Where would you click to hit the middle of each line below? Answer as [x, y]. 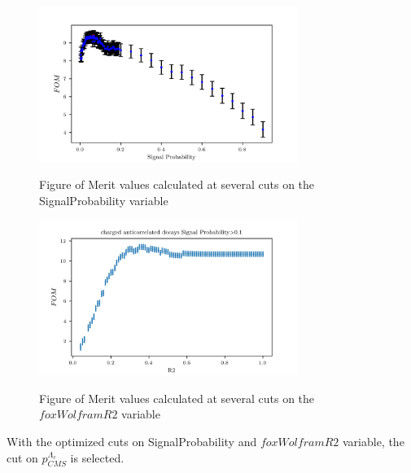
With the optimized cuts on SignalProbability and [132, 441]
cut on [22, 457]
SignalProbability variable [104, 200]
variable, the [373, 441]
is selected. [97, 457]
